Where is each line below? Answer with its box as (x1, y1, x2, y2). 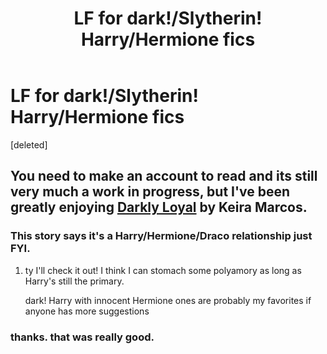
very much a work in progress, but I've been (10, 183, 291, 201)
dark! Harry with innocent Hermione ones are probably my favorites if (24, 294, 312, 306)
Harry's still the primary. (24, 275, 125, 287)
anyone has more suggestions (24, 305, 150, 317)
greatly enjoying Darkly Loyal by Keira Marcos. (10, 199, 308, 216)
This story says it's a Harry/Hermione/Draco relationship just (10, 229, 313, 243)
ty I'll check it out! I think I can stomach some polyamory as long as (24, 264, 302, 276)
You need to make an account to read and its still (10, 168, 318, 185)
